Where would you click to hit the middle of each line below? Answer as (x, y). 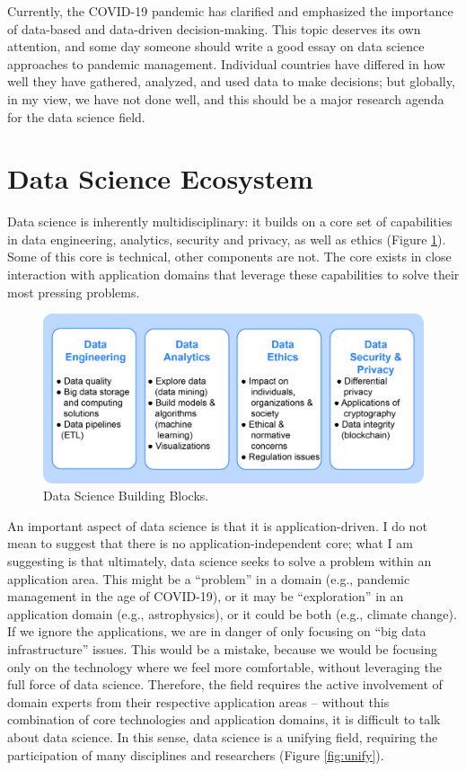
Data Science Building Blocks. (126, 496)
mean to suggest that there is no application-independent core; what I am (210, 543)
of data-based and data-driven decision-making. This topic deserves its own (214, 28)
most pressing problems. (74, 292)
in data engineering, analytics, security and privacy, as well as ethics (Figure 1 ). (227, 239)
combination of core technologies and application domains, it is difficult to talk (224, 719)
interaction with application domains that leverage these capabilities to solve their (233, 275)
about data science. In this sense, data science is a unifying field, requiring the (223, 736)
